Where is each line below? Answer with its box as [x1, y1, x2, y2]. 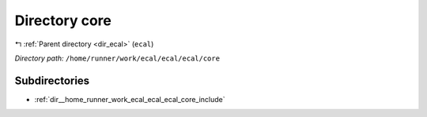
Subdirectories [14, 74, 90, 87]
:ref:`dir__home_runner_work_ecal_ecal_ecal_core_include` [34, 94, 225, 104]
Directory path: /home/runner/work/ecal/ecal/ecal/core [14, 53, 221, 63]
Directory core [14, 12, 112, 29]
